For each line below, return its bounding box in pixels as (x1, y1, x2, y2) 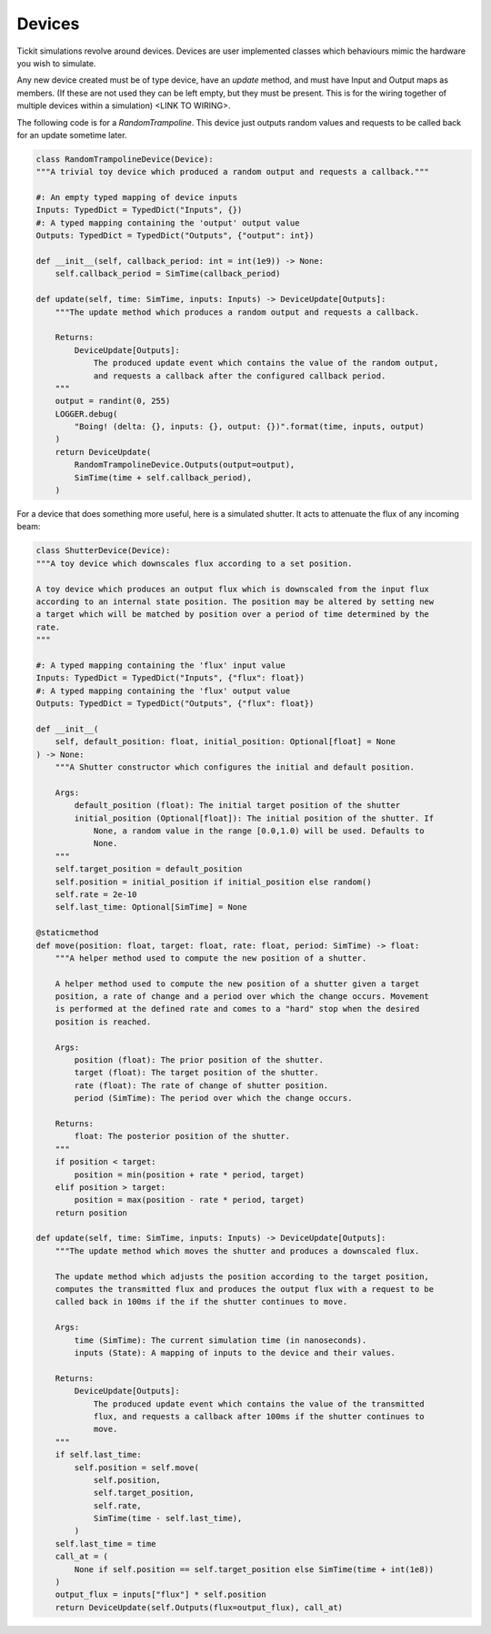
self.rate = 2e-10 (55, 889, 137, 900)
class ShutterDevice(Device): (35, 546, 171, 556)
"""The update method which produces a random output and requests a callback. (55, 307, 420, 318)
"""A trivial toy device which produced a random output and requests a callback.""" (35, 166, 429, 177)
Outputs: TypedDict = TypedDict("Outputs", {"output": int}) (35, 230, 315, 241)
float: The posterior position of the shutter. (74, 1131, 291, 1142)
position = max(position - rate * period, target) (74, 1195, 305, 1205)
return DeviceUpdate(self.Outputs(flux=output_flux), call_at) (55, 1602, 344, 1612)
